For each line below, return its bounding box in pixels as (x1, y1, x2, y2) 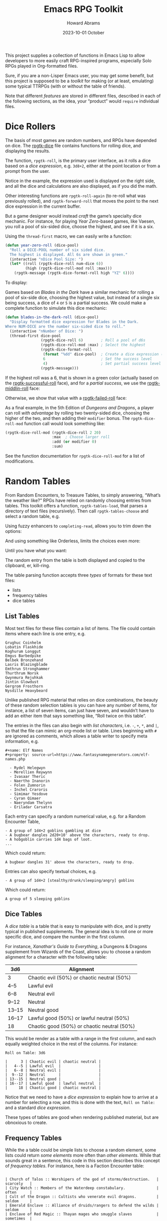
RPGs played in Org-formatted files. (5, 63, 79, 69)
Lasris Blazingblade (5, 662, 48, 667)
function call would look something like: (24, 420, 105, 426)
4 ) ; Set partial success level (43, 361, 162, 366)
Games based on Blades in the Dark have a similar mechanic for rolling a (5, 289, 154, 295)
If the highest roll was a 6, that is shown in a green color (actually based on (5, 374, 159, 380)
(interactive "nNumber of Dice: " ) (9, 329, 83, 334)
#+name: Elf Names (5, 748, 43, 753)
